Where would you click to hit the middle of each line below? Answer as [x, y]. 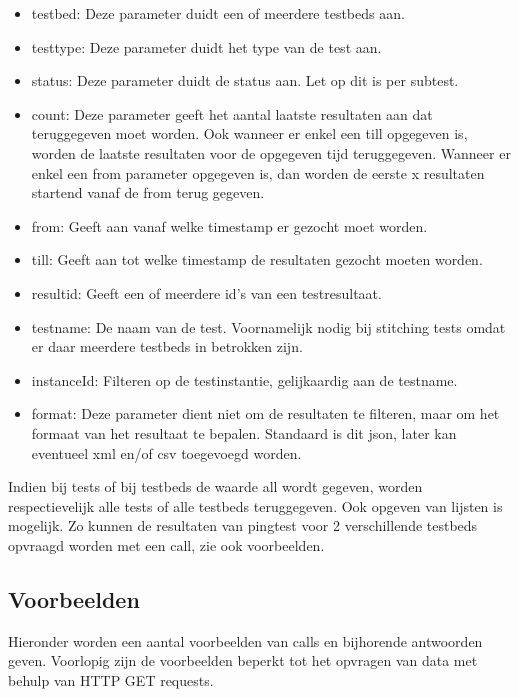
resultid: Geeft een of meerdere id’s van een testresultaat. [206, 292]
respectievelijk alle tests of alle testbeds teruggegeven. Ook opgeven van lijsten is [255, 505]
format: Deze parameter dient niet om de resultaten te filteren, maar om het [265, 413]
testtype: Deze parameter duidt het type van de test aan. [206, 46]
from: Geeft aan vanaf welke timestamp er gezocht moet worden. [229, 225]
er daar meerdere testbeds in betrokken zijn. [167, 346]
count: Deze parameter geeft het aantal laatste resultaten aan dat [232, 113]
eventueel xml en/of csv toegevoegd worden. [166, 452]
